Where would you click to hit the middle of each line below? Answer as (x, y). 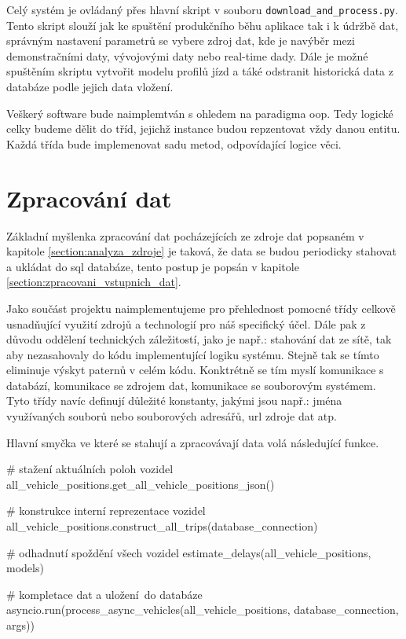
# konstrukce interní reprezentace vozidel (106, 510)
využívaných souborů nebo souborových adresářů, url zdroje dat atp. (172, 416)
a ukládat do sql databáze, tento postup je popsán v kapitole (153, 266)
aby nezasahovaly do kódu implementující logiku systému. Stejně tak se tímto (193, 354)
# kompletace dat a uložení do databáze (104, 594)
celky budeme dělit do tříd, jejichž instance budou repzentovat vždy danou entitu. (203, 129)
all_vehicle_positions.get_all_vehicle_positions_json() (141, 484)
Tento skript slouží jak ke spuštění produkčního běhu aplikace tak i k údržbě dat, (203, 25)
